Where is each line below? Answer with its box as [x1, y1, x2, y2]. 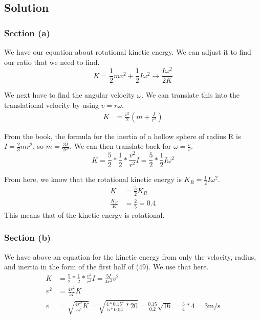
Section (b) [4, 231, 51, 244]
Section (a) [4, 26, 50, 39]
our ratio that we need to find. [4, 56, 100, 67]
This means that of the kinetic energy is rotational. [4, 209, 165, 220]
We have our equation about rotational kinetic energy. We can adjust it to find [4, 47, 251, 57]
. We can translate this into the [141, 89, 240, 100]
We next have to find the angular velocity [4, 89, 135, 100]
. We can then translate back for [70, 141, 171, 151]
